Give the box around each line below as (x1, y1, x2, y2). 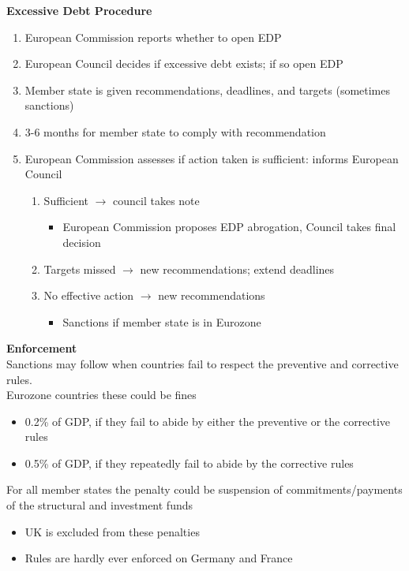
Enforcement (6, 340, 77, 356)
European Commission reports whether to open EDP (24, 28, 282, 45)
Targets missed (43, 260, 116, 277)
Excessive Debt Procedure (6, 2, 152, 18)
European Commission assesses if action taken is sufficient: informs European (24, 150, 399, 166)
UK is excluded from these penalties (24, 523, 200, 539)
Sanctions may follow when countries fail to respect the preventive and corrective (6, 355, 399, 371)
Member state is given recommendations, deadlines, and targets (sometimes (24, 81, 391, 98)
